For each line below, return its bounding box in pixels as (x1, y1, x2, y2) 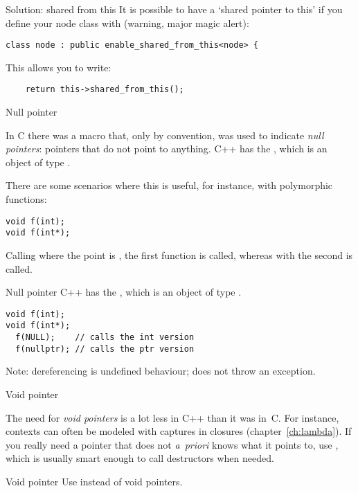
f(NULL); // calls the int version (15, 332, 195, 343)
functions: (6, 192, 47, 206)
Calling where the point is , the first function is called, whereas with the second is (6, 247, 353, 262)
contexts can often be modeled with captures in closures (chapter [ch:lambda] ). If (6, 424, 352, 438)
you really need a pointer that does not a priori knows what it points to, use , (6, 437, 339, 451)
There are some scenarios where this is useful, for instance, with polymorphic (6, 178, 333, 192)
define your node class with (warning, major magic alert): (6, 15, 249, 30)
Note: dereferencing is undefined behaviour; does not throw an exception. (6, 364, 316, 378)
